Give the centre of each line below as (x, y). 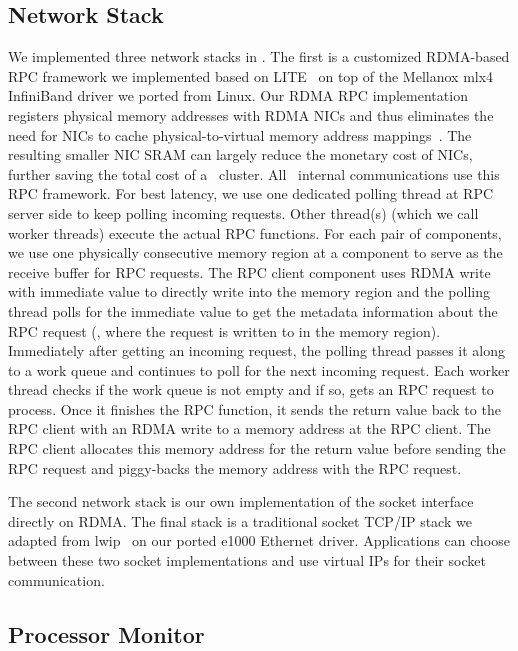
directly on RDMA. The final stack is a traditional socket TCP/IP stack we (240, 520)
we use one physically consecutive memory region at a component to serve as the (255, 252)
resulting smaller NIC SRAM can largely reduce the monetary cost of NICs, (240, 154)
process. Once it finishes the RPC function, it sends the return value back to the (254, 408)
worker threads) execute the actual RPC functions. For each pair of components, (255, 232)
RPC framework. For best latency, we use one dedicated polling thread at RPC (251, 193)
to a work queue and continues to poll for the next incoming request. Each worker (259, 369)
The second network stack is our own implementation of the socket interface (241, 501)
